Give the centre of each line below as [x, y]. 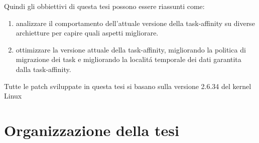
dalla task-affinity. [43, 69]
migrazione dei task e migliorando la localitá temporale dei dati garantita [128, 59]
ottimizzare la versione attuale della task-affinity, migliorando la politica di [131, 49]
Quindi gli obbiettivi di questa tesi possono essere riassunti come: [104, 6]
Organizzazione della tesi [92, 130]
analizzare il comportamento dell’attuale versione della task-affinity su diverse [135, 23]
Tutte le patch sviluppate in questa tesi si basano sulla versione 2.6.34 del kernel [128, 86]
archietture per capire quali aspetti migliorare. [87, 33]
